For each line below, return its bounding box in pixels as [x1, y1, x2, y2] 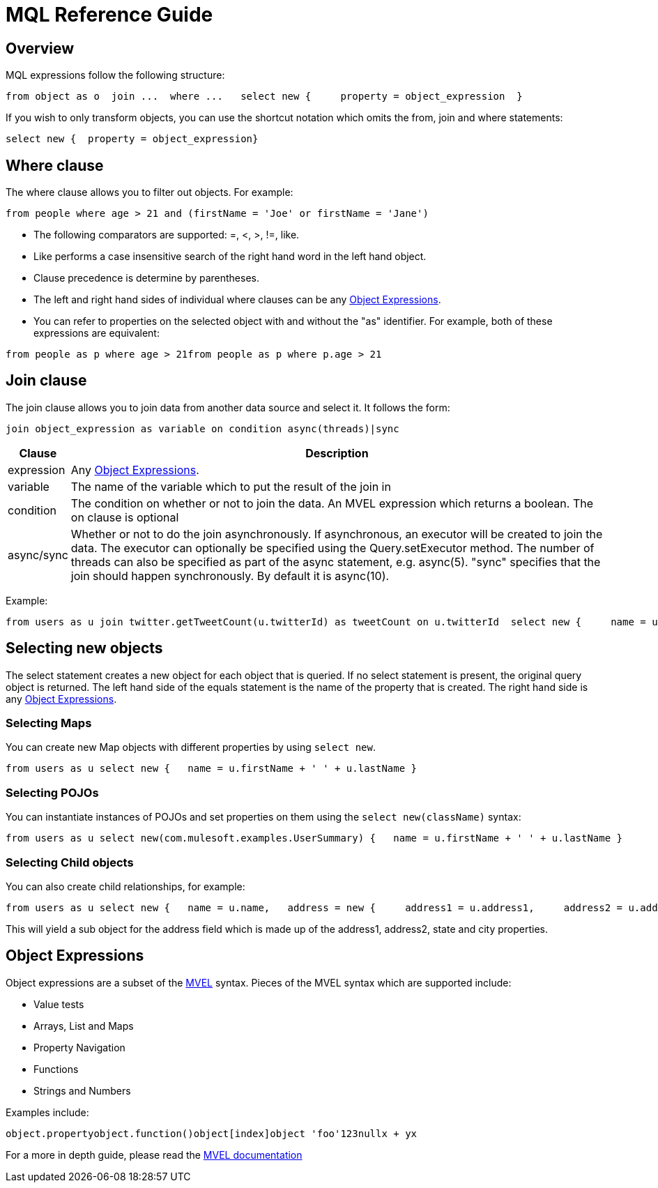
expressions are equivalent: [33, 327, 160, 340]
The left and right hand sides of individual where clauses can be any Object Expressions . [33, 294, 441, 306]
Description [305, 445, 369, 460]
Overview [6, 39, 75, 57]
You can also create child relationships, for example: [6, 880, 245, 892]
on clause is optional [70, 510, 179, 524]
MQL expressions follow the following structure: [6, 69, 225, 82]
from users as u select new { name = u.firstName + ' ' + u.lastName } [6, 763, 418, 775]
